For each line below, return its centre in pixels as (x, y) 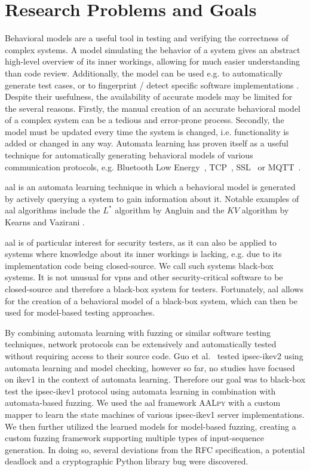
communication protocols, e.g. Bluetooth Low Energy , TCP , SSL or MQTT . (153, 166)
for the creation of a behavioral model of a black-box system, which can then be (151, 300)
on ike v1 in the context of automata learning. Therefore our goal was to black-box (155, 379)
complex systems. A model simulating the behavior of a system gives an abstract (153, 49)
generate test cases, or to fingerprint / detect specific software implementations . (152, 85)
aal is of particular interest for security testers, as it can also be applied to (141, 242)
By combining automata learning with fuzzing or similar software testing (138, 332)
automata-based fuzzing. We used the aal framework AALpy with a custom (143, 403)
